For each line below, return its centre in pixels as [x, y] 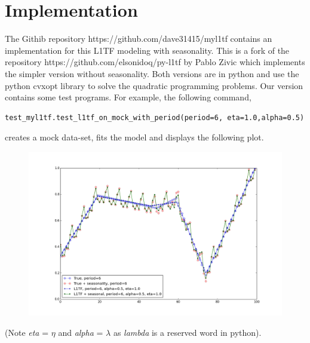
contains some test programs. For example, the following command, [128, 97]
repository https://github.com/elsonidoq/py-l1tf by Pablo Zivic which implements [155, 62]
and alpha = [81, 332]
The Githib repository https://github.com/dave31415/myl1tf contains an [139, 39]
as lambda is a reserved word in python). [187, 332]
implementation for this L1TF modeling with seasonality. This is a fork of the [147, 50]
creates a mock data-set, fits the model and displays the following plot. [134, 137]
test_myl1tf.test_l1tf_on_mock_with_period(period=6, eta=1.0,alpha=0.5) [155, 117]
